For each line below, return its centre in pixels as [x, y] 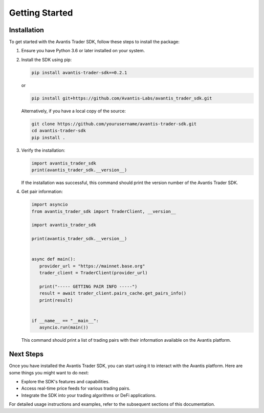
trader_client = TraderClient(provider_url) [93, 273]
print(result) [56, 300]
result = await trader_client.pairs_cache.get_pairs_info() [113, 293]
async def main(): [54, 259]
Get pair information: [42, 192]
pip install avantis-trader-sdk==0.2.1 [79, 72]
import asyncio [50, 205]
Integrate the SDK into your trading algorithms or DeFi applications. [89, 395]
